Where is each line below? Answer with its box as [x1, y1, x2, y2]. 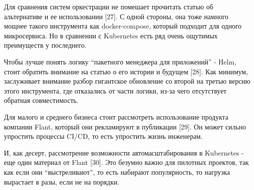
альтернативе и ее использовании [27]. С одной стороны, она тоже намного [4, 11, 228, 21]
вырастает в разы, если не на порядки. [4, 176, 119, 187]
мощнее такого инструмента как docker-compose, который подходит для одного [4, 21, 242, 31]
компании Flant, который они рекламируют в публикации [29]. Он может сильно [4, 121, 246, 131]
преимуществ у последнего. [4, 40, 86, 50]
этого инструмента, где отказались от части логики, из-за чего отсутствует [4, 85, 226, 95]
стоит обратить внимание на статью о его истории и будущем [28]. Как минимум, [4, 66, 248, 76]
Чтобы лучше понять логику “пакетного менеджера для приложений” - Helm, [4, 56, 236, 66]
